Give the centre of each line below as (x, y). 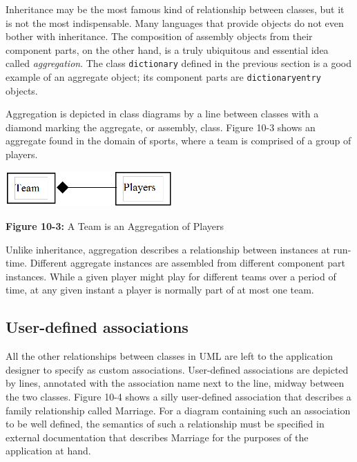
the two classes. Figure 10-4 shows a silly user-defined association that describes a (178, 397)
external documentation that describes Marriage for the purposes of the (157, 437)
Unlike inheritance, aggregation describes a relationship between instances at (168, 249)
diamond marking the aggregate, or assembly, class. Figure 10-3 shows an (161, 127)
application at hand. (48, 451)
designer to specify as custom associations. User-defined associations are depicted (177, 369)
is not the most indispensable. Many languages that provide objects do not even (175, 22)
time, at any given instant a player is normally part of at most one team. (160, 290)
